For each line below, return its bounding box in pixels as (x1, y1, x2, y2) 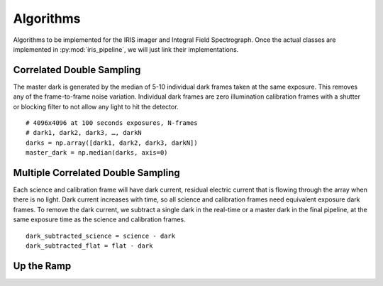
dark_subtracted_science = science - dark (26, 231, 176, 240)
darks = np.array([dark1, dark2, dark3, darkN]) (26, 138, 198, 147)
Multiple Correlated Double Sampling (13, 167, 180, 179)
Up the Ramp (13, 260, 72, 272)
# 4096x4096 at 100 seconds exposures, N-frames (26, 119, 198, 127)
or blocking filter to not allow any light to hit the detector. (13, 102, 179, 111)
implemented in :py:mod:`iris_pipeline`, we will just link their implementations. (13, 45, 239, 53)
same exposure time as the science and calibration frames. (13, 215, 186, 224)
